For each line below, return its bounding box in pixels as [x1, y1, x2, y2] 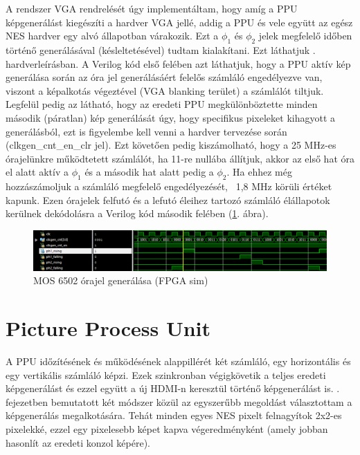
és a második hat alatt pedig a [84, 165, 214, 179]
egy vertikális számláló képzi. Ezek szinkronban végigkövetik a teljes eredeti [6, 367, 326, 382]
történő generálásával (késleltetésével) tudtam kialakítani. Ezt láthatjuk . [6, 42, 316, 57]
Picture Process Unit [6, 314, 211, 342]
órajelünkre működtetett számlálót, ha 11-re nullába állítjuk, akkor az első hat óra [6, 151, 354, 165]
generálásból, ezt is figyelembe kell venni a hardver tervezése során [6, 124, 287, 138]
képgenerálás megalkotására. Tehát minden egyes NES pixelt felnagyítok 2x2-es [6, 408, 342, 423]
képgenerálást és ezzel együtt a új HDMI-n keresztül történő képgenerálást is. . [6, 381, 340, 396]
